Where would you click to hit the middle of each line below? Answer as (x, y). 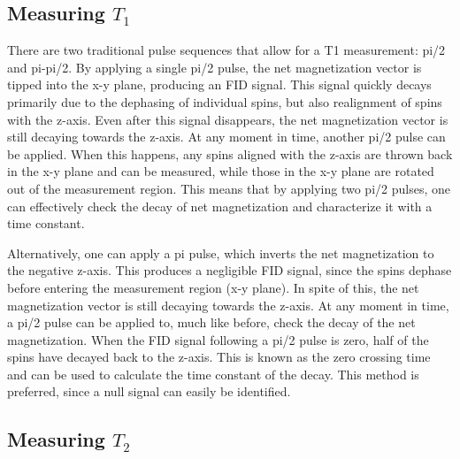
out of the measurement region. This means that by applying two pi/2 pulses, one (229, 188)
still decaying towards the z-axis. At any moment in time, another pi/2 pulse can (226, 137)
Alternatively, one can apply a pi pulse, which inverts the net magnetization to (221, 252)
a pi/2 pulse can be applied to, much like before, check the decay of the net (211, 322)
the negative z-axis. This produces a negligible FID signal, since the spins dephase (230, 270)
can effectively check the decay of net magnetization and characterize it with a (220, 206)
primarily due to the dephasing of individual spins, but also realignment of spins (225, 101)
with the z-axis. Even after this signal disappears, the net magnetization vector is (228, 119)
